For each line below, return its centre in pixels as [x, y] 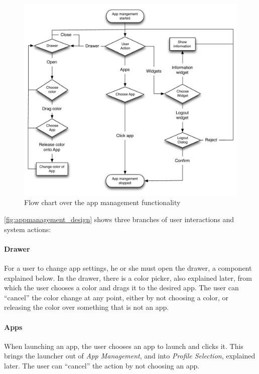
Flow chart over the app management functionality [102, 202]
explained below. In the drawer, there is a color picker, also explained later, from [128, 277]
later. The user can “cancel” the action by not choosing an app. [102, 365]
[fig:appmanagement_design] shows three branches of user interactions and [119, 219]
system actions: [28, 229]
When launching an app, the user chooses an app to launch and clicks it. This [124, 346]
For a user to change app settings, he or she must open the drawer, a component [128, 267]
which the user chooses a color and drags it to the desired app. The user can [121, 288]
